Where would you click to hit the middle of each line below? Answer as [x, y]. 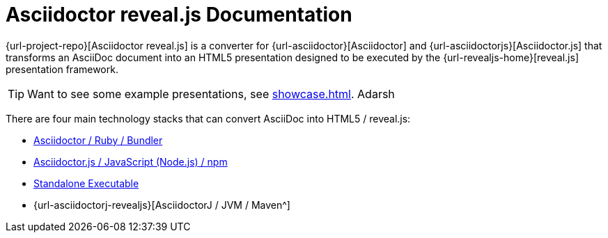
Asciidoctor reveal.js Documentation [179, 15]
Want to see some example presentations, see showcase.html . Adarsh [211, 94]
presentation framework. [62, 69]
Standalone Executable [86, 183]
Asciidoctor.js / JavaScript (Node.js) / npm [131, 161]
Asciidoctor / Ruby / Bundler [98, 140]
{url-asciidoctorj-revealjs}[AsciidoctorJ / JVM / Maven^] [162, 205]
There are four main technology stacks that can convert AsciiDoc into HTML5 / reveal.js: [208, 118]
